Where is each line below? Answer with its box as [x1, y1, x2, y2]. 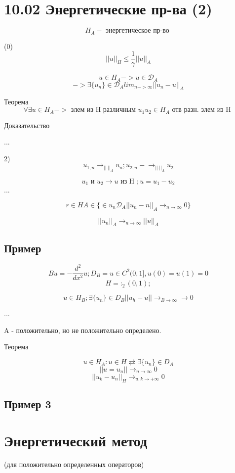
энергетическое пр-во [106, 27, 169, 35]
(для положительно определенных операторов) [4, 459, 144, 469]
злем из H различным [71, 106, 136, 114]
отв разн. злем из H [172, 106, 231, 114]
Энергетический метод [4, 430, 148, 450]
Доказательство [4, 120, 50, 130]
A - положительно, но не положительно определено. [4, 325, 161, 335]
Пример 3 [4, 396, 51, 412]
